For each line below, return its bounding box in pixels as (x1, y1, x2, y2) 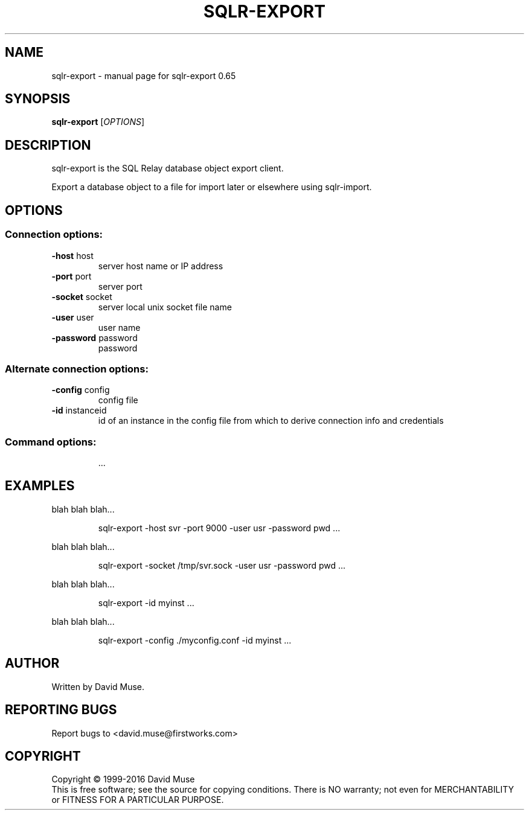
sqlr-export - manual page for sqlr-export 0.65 (51, 70, 236, 81)
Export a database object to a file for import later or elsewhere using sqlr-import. (51, 182, 372, 193)
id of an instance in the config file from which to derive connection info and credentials (98, 415, 444, 426)
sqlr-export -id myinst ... (98, 597, 194, 608)
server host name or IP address (98, 260, 223, 271)
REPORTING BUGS (5, 702, 117, 718)
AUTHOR (5, 656, 60, 671)
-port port (51, 270, 92, 281)
